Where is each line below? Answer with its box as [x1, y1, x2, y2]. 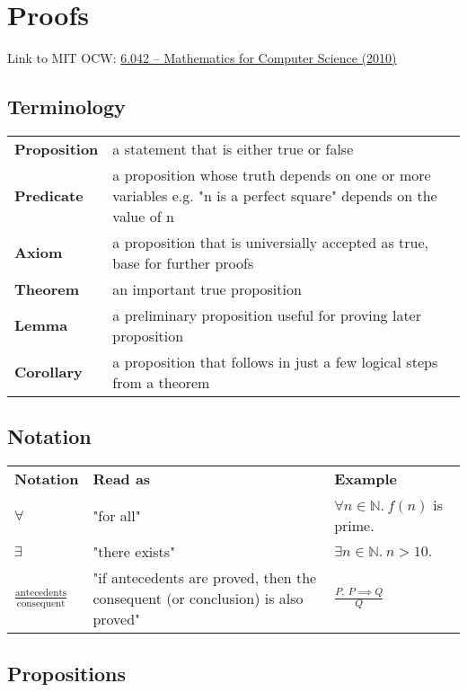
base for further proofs [112, 252, 254, 273]
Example [334, 468, 398, 490]
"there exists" [93, 541, 176, 563]
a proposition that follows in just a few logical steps [112, 350, 438, 372]
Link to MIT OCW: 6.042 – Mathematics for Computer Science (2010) [7, 49, 397, 67]
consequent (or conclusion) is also [93, 588, 304, 609]
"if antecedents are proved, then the [93, 567, 317, 589]
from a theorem [112, 371, 210, 393]
